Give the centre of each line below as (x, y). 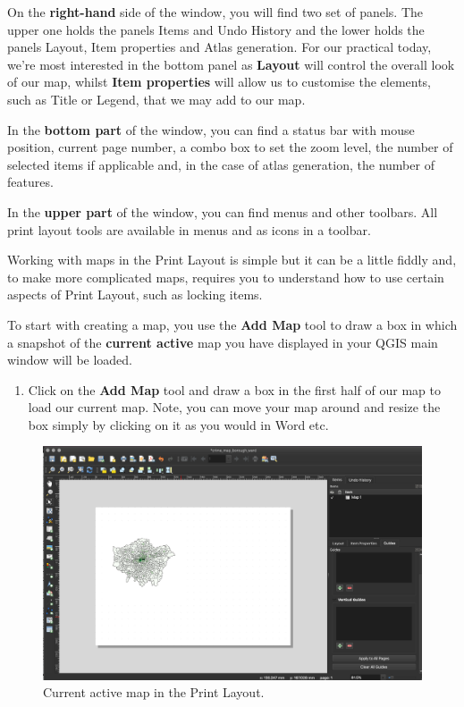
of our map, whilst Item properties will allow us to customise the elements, (219, 82)
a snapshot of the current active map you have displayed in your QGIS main (223, 342)
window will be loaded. (70, 360)
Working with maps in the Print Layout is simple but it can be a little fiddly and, (232, 260)
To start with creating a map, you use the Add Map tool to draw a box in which (232, 324)
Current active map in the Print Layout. (154, 692)
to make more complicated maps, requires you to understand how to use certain (226, 277)
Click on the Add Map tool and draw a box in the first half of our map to (235, 389)
